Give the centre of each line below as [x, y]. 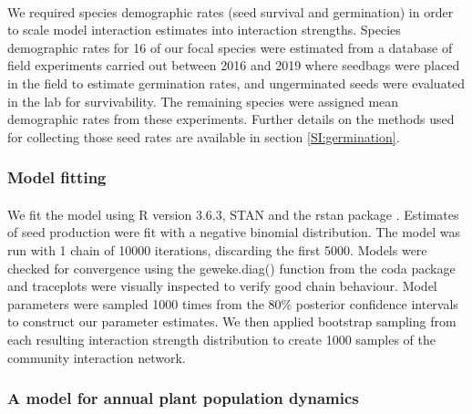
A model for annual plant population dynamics [183, 398]
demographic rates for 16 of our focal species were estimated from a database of [230, 47]
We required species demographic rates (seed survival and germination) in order [231, 11]
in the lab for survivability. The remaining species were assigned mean [203, 101]
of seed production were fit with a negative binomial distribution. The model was [234, 232]
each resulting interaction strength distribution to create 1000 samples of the [221, 339]
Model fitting [57, 177]
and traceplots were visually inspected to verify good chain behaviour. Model [222, 286]
